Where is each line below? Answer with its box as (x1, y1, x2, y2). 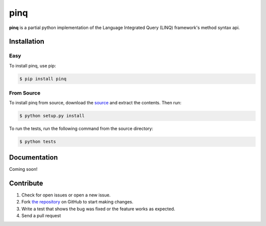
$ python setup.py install (19, 113, 85, 119)
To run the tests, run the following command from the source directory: (9, 126, 154, 131)
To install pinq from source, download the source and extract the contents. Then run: (9, 100, 182, 106)
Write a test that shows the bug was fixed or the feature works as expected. (21, 206, 175, 212)
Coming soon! (9, 166, 38, 172)
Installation (9, 37, 44, 46)
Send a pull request (21, 212, 61, 219)
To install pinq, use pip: (9, 63, 56, 68)
